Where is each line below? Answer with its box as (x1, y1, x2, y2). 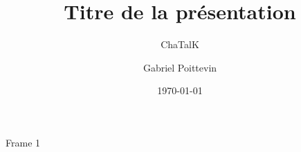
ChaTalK (161, 37, 199, 52)
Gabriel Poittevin (143, 60, 217, 74)
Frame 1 (6, 135, 41, 149)
